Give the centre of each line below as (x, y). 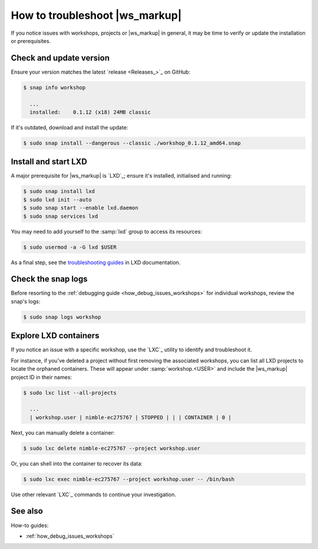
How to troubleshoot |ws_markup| (96, 15)
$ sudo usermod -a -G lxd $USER (70, 247)
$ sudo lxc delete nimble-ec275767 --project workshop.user (112, 448)
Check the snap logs (49, 279)
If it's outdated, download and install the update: (69, 127)
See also (27, 511)
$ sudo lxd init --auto (58, 199)
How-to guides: (30, 525)
